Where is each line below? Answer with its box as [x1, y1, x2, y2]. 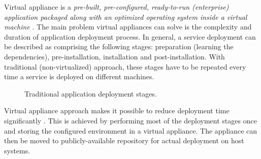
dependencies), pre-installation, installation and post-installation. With [4, 51, 225, 61]
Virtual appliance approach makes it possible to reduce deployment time [4, 105, 230, 116]
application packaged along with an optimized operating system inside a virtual [4, 11, 247, 22]
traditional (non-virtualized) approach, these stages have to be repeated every [4, 61, 246, 72]
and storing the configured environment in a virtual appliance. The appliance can [4, 125, 257, 136]
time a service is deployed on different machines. [4, 71, 154, 82]
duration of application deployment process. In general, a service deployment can [4, 31, 256, 42]
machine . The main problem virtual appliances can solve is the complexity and [4, 21, 252, 32]
